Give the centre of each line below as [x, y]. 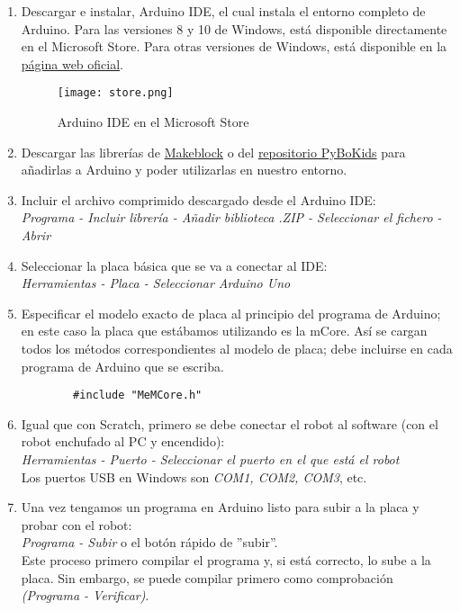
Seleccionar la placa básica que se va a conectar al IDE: [174, 265]
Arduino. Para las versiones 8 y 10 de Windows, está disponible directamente [234, 28]
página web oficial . [72, 63]
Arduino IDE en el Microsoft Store [153, 122]
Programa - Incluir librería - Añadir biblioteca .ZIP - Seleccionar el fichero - [231, 217]
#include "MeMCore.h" [138, 395]
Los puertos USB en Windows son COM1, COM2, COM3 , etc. [194, 476]
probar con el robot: [77, 524]
